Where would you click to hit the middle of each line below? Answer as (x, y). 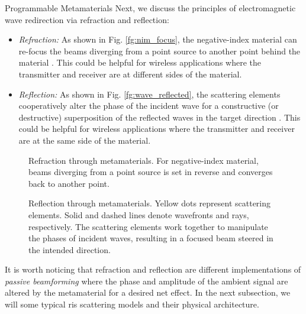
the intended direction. (70, 249)
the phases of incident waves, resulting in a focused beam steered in (151, 238)
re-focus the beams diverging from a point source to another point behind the (160, 51)
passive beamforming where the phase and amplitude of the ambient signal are (146, 281)
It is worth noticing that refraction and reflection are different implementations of (153, 269)
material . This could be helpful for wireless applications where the (140, 62)
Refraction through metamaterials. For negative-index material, (144, 160)
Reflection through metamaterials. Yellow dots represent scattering (150, 203)
